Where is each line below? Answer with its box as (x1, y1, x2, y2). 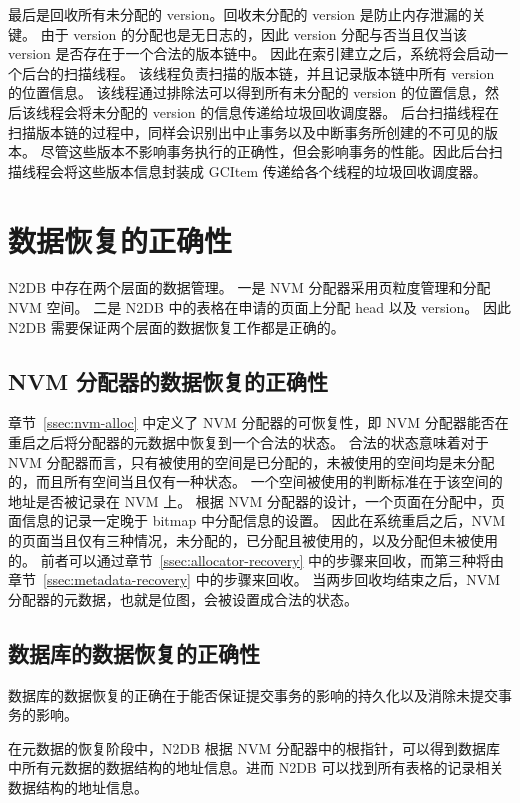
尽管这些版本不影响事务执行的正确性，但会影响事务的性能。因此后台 (40, 141, 489, 162)
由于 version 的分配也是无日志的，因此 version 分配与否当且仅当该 (40, 23, 468, 44)
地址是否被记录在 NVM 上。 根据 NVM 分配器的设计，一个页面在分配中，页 (8, 490, 505, 511)
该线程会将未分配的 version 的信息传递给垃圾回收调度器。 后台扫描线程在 (21, 101, 499, 122)
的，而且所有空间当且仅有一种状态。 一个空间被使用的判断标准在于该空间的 (8, 471, 503, 492)
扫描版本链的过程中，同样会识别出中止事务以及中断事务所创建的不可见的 (8, 121, 484, 142)
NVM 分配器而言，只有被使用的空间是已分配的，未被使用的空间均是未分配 (8, 451, 495, 472)
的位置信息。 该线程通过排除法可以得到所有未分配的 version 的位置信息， (8, 82, 485, 103)
